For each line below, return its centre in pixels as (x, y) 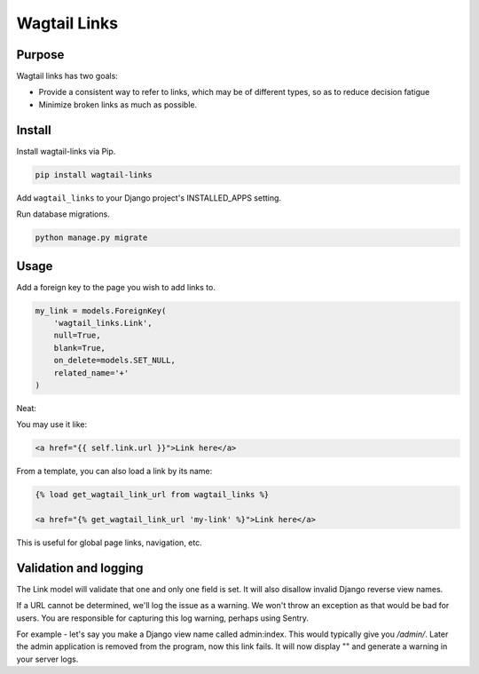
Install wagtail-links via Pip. (66, 151)
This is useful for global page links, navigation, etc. (110, 543)
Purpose (40, 55)
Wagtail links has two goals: (67, 76)
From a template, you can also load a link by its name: (114, 472)
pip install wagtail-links (94, 174)
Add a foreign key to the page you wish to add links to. (116, 287)
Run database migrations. (63, 214)
